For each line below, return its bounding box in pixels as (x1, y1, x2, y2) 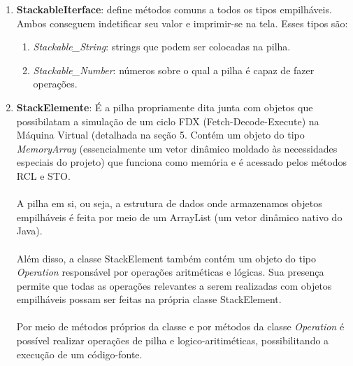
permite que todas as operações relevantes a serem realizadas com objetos (16, 278, 332, 293)
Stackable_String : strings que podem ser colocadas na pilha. (33, 39, 291, 54)
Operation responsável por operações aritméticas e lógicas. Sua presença (16, 265, 324, 279)
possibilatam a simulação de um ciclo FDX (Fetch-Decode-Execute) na (16, 113, 319, 128)
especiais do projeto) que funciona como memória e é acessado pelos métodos (16, 155, 347, 169)
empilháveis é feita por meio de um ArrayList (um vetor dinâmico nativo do (16, 209, 343, 224)
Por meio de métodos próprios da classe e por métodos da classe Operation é (16, 319, 345, 334)
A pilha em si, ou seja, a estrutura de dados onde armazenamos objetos (16, 196, 322, 211)
